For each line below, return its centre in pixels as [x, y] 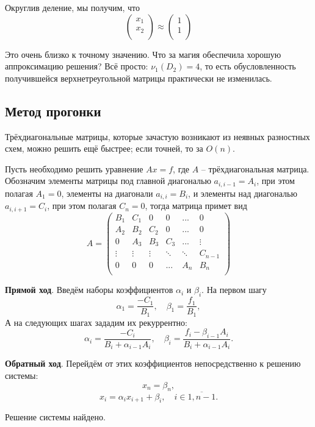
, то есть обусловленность [248, 66]
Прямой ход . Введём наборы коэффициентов [89, 290]
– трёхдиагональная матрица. [255, 168]
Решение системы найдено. [55, 417]
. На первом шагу [234, 290]
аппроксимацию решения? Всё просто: [77, 66]
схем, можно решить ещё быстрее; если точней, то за [104, 148]
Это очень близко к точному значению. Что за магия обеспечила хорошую [143, 54]
